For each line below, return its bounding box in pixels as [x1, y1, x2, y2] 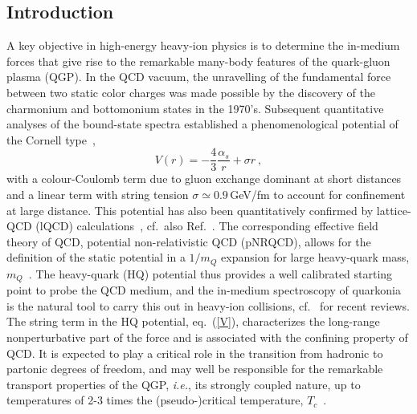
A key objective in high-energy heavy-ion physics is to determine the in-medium [6, 37, 400, 54]
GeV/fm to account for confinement [230, 186, 406, 203]
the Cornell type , [6, 131, 96, 148]
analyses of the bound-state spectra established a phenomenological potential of [6, 116, 399, 132]
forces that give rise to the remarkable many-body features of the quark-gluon [6, 52, 390, 69]
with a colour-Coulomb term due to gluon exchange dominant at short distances [6, 170, 402, 187]
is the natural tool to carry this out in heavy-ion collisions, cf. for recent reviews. [6, 297, 410, 314]
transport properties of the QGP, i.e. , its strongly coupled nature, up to [6, 375, 361, 392]
